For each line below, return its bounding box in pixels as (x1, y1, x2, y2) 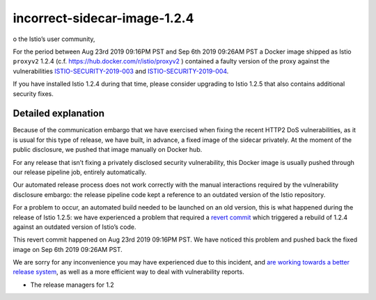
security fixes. (13, 89, 54, 97)
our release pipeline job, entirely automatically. (13, 168, 147, 176)
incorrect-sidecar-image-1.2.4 (13, 10, 194, 26)
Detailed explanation (13, 108, 104, 120)
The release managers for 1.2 (30, 281, 114, 289)
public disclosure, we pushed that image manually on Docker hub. (13, 145, 203, 154)
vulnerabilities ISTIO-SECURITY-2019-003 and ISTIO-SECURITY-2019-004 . (13, 67, 229, 75)
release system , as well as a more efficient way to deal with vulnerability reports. (13, 268, 244, 276)
